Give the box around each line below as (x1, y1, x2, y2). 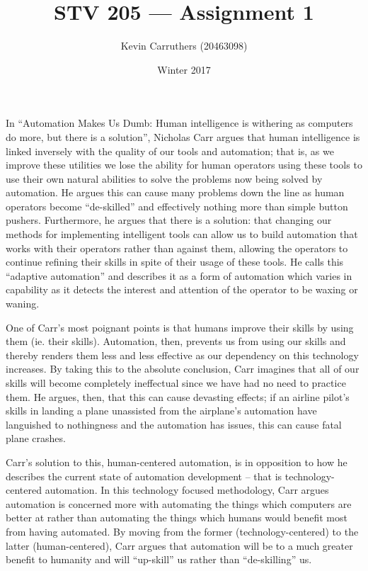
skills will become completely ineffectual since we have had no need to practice (6, 375, 346, 390)
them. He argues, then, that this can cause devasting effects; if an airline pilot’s (6, 389, 350, 404)
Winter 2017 (157, 62, 211, 77)
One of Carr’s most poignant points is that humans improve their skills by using (6, 320, 354, 334)
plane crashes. (6, 431, 66, 446)
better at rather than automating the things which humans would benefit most (6, 510, 347, 525)
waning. (6, 296, 40, 311)
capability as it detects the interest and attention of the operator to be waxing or (6, 282, 358, 297)
